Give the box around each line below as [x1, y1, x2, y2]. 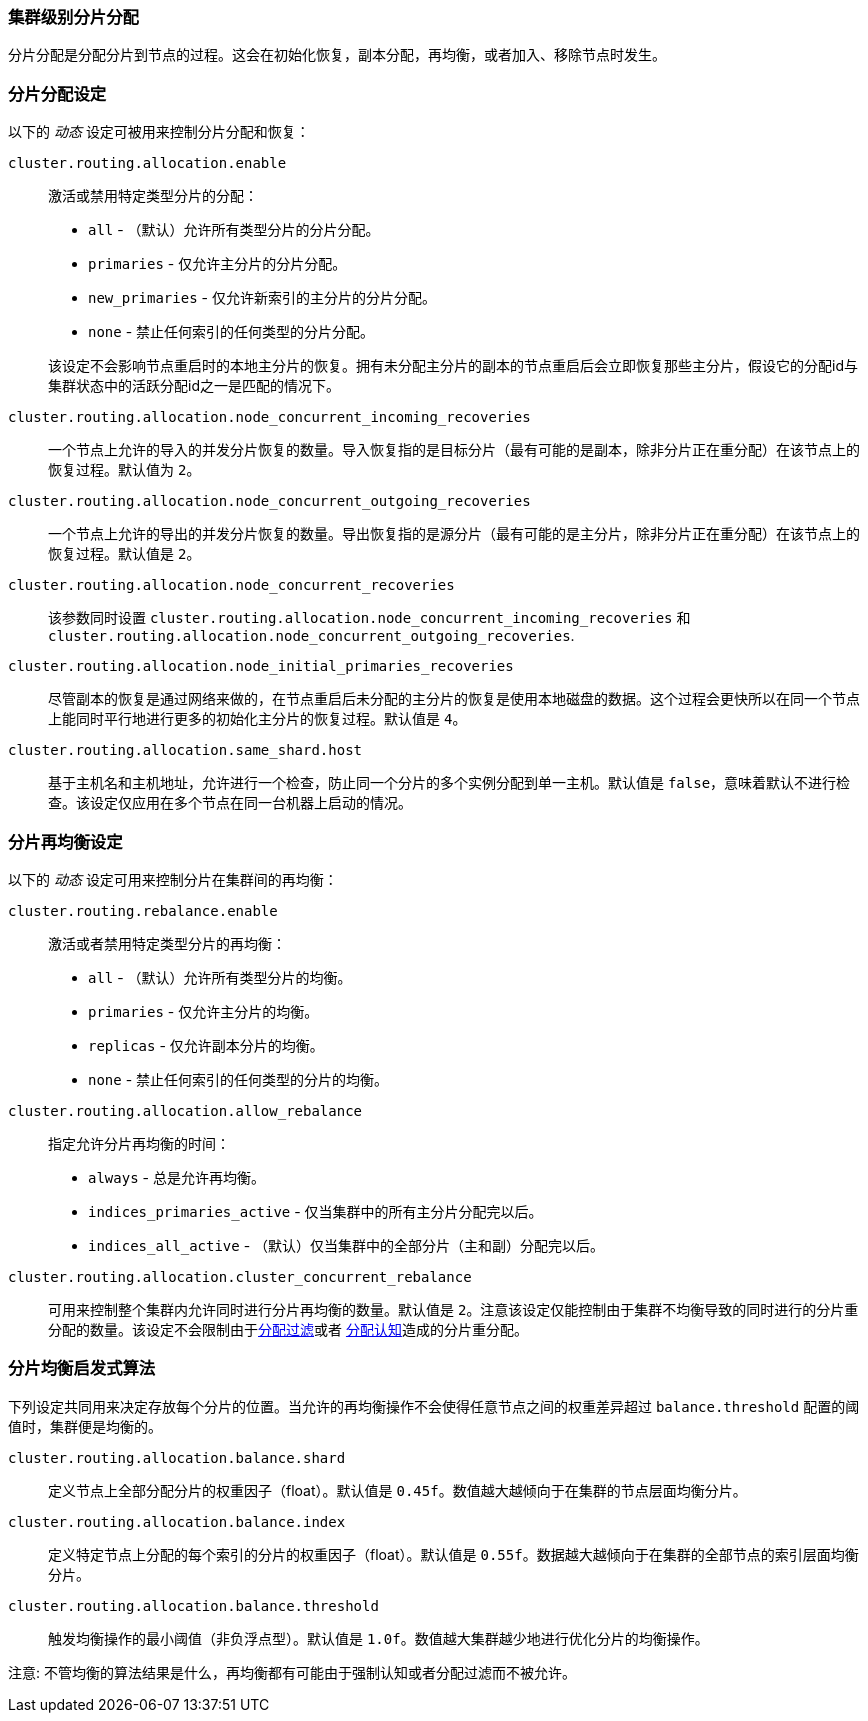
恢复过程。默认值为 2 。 [48, 461, 201, 479]
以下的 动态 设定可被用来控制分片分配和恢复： [8, 123, 310, 141]
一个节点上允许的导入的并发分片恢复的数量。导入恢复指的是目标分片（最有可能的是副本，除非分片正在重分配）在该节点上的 [48, 441, 860, 459]
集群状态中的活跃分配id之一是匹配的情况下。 [48, 377, 340, 395]
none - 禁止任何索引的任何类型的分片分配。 [88, 323, 375, 341]
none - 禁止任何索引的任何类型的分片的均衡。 [88, 1070, 389, 1088]
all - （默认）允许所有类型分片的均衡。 [88, 968, 352, 986]
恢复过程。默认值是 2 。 [48, 545, 201, 563]
